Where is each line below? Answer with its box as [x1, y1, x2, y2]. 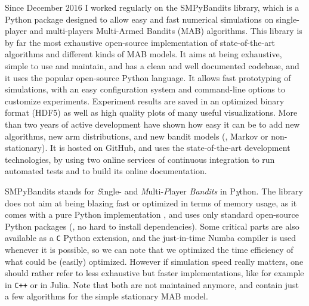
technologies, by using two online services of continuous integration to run [5, 153, 275, 165]
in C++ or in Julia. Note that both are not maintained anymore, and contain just [5, 278, 299, 290]
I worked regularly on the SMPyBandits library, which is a [85, 1, 299, 13]
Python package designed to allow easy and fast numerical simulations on [5, 13, 274, 25]
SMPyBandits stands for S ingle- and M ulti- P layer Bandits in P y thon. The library [5, 184, 303, 197]
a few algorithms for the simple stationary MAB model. [5, 290, 208, 302]
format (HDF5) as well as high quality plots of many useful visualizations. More [5, 106, 298, 119]
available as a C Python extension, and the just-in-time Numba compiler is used [5, 231, 296, 244]
